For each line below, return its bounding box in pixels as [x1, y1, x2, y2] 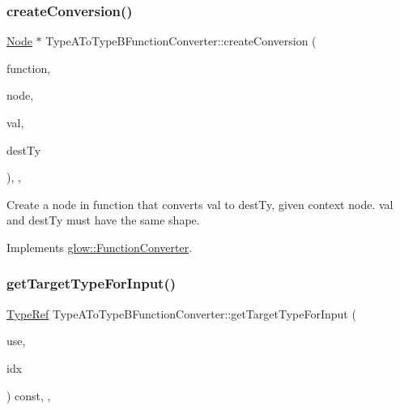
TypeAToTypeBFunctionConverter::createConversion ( [45, 32, 317, 49]
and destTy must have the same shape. [6, 211, 200, 228]
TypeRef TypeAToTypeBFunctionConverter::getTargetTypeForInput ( [6, 305, 356, 322]
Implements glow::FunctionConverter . [6, 238, 193, 255]
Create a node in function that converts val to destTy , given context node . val [6, 195, 394, 212]
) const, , [6, 387, 51, 404]
